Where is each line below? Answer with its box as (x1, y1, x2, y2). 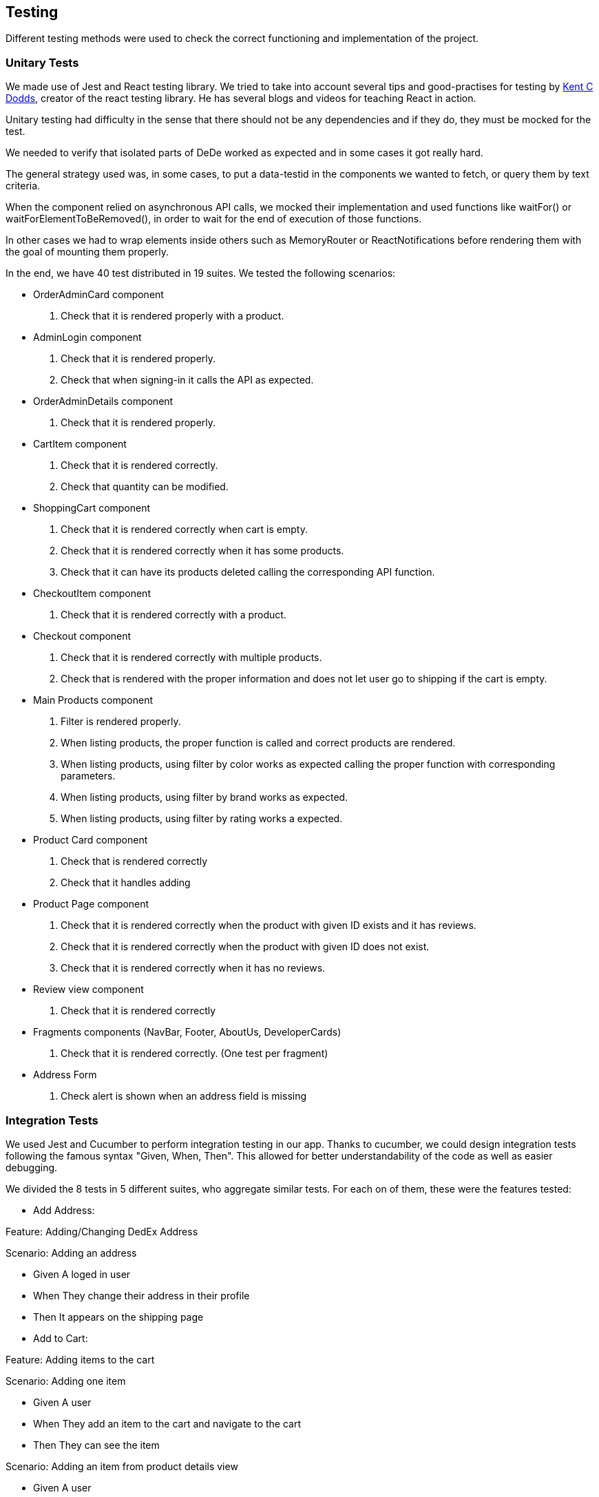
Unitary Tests (6, 55, 79, 70)
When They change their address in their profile (33, 1289, 250, 1301)
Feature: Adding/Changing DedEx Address (6, 1225, 198, 1237)
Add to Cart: (33, 1332, 88, 1344)
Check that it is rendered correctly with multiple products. (61, 651, 322, 664)
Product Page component (33, 898, 149, 910)
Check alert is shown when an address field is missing (61, 1090, 307, 1102)
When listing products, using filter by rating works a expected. (61, 813, 343, 825)
